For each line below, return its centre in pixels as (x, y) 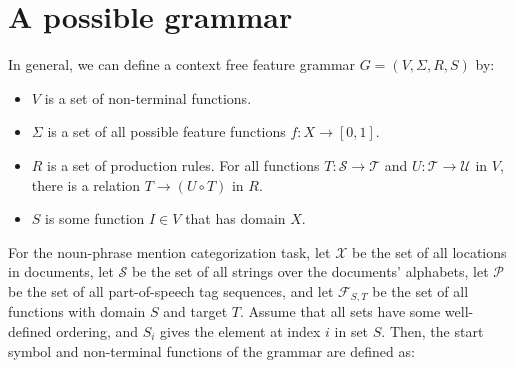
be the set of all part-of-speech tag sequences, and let (171, 290)
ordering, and (97, 330)
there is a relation (86, 184)
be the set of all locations (429, 251)
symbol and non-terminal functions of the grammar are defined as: (211, 350)
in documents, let (61, 271)
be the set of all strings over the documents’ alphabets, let (310, 271)
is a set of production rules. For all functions (183, 164)
